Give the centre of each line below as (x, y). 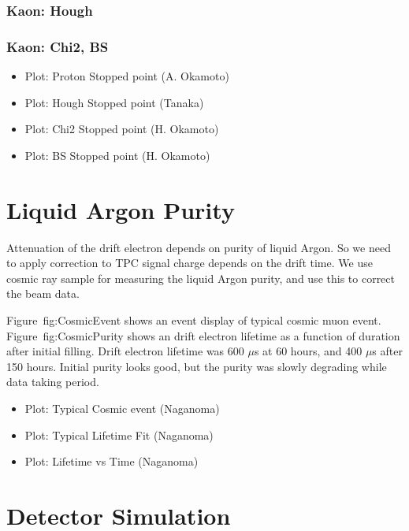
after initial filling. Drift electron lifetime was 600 (125, 351)
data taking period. (53, 382)
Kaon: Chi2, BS (58, 46)
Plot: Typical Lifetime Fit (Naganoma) (119, 434)
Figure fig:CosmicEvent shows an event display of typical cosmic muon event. (194, 319)
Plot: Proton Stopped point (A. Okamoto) (127, 76)
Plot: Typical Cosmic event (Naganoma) (122, 408)
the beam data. (43, 293)
